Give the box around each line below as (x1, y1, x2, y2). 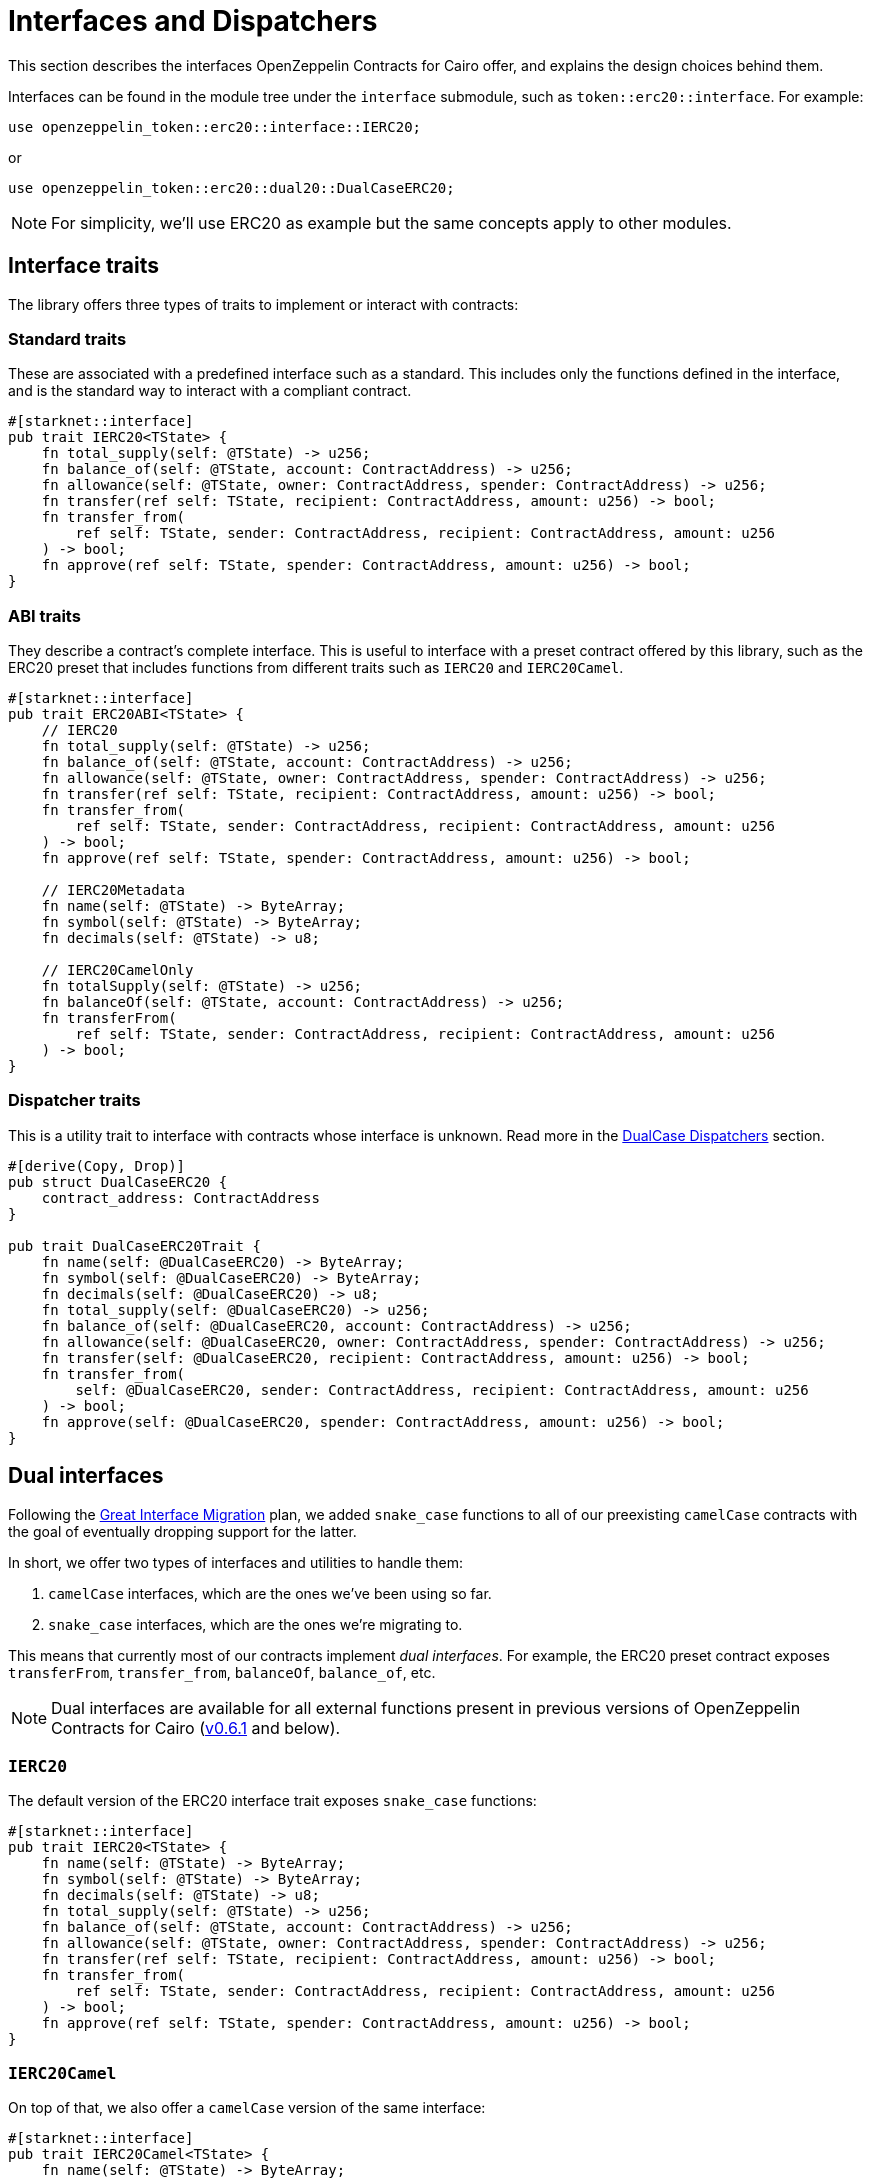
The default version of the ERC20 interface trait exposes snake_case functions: (8, 1792, 537, 1810)
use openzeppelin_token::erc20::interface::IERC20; (8, 118, 422, 135)
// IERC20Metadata (41, 882, 186, 899)
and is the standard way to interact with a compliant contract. (8, 382, 412, 400)
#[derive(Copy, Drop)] (8, 1157, 186, 1174)
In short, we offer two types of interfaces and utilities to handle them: (8, 1553, 463, 1571)
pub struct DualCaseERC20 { (8, 1173, 228, 1190)
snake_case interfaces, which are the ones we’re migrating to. (48, 1615, 463, 1633)
